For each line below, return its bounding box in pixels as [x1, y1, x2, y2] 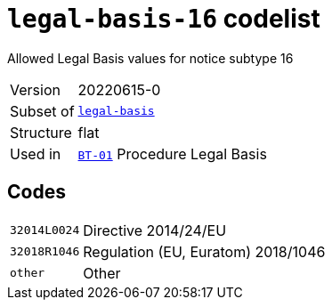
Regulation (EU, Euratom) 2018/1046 [83, 242, 326, 261]
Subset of [10, 101, 75, 120]
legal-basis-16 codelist [7, 4, 320, 34]
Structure [10, 123, 72, 141]
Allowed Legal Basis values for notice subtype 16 [7, 50, 294, 66]
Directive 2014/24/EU [83, 221, 227, 239]
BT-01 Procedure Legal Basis [77, 144, 267, 163]
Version [10, 80, 61, 99]
